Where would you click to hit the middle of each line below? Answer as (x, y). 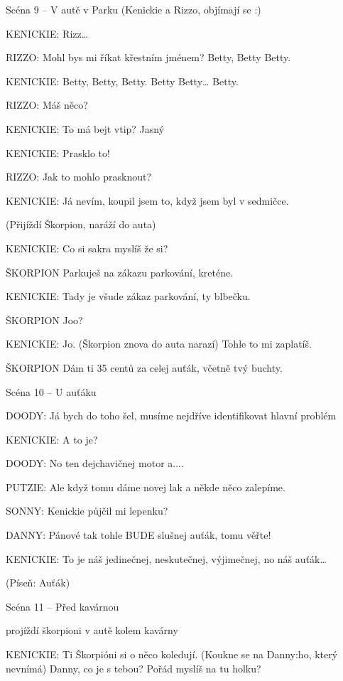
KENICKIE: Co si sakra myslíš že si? (87, 248)
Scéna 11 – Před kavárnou (62, 606)
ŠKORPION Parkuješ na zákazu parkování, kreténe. (120, 272)
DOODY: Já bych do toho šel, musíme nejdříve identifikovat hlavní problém (171, 415)
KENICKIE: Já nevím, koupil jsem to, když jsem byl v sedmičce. (147, 200)
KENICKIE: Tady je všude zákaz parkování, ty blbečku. (128, 296)
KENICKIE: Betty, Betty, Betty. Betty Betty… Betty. (122, 81)
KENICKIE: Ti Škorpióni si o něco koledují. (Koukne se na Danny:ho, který (172, 654)
